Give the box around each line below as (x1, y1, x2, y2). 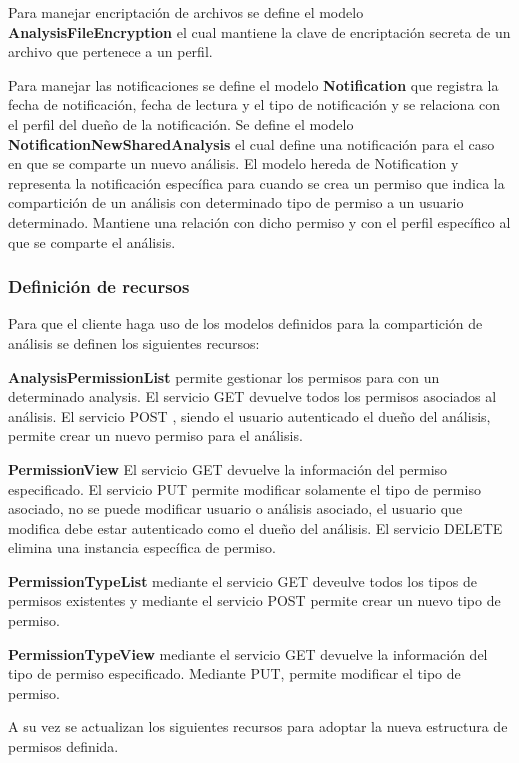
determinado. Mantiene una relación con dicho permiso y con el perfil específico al (8, 211, 511, 232)
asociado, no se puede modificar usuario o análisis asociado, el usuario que (8, 498, 463, 519)
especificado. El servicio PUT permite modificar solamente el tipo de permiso (8, 478, 481, 499)
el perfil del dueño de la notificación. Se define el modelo (8, 113, 354, 134)
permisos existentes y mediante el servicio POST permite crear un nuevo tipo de (8, 590, 501, 611)
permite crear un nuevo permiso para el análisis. (8, 425, 303, 446)
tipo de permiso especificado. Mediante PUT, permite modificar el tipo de (8, 663, 461, 684)
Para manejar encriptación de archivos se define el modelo (8, 2, 364, 22)
